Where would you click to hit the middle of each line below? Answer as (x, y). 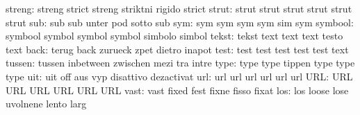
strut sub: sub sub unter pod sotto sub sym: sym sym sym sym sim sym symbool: (180, 22)
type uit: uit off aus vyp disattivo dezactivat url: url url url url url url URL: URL (179, 76)
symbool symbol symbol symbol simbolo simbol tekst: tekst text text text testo (174, 36)
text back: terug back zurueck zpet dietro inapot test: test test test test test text (177, 49)
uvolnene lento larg (46, 104)
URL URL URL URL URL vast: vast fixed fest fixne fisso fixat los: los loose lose (177, 90)
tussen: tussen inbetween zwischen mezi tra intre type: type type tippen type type (180, 63)
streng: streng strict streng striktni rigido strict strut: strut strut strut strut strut (179, 8)
